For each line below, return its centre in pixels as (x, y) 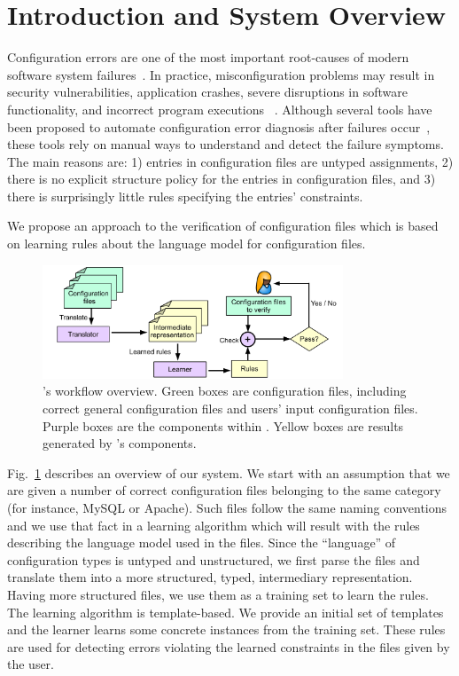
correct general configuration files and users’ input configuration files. (230, 409)
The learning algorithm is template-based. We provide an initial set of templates (226, 612)
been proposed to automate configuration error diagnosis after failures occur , (219, 126)
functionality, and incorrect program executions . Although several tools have (220, 109)
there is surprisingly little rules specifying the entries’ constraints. (185, 196)
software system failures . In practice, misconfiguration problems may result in (221, 74)
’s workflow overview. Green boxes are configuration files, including (225, 391)
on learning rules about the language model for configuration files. (187, 244)
